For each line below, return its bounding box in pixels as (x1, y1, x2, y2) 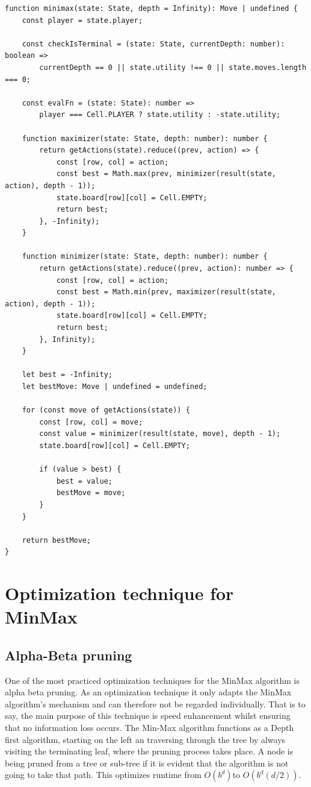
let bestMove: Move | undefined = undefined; (22, 382, 208, 391)
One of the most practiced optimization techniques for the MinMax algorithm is (5, 674, 300, 686)
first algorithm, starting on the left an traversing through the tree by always (5, 733, 286, 745)
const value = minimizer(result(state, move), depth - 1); (39, 429, 281, 438)
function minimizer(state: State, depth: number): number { (22, 252, 268, 261)
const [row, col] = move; (39, 417, 143, 426)
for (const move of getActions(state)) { (22, 406, 190, 415)
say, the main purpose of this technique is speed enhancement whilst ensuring (5, 709, 291, 722)
